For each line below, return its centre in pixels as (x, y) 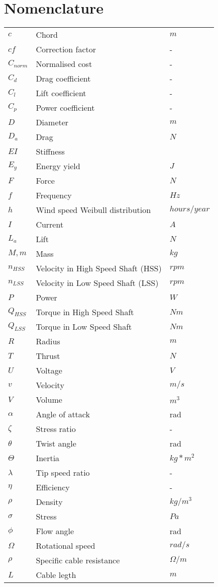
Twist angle (56, 444)
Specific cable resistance (78, 560)
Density (49, 502)
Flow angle (55, 531)
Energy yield (58, 166)
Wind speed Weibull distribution (93, 210)
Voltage (49, 371)
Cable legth (56, 575)
